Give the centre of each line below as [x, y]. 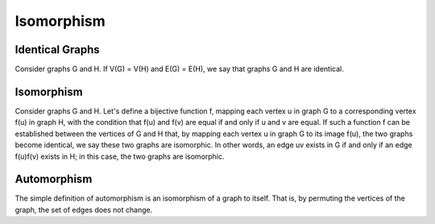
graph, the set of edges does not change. [84, 209]
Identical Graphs [57, 50]
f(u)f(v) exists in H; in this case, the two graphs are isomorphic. [120, 156]
